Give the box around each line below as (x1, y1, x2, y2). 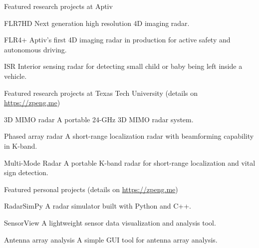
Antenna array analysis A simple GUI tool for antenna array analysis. (4, 234, 218, 245)
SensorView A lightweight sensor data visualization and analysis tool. (4, 217, 216, 228)
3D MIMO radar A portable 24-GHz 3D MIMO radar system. (4, 114, 194, 124)
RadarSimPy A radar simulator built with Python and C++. (4, 201, 192, 211)
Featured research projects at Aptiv (4, 1, 113, 11)
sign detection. (4, 167, 48, 178)
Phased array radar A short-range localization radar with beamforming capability (4, 131, 254, 141)
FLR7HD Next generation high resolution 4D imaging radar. (4, 17, 190, 28)
